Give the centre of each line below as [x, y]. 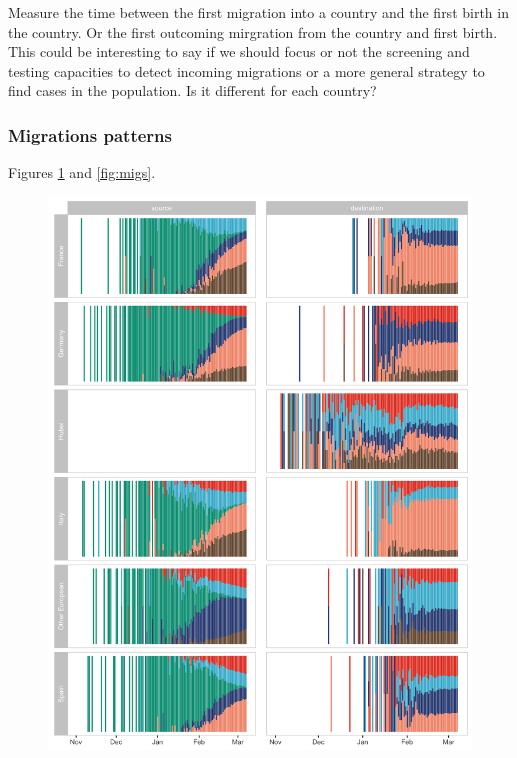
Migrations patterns [90, 134]
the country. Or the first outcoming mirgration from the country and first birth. [253, 31]
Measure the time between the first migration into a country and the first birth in [258, 12]
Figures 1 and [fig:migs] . [82, 172]
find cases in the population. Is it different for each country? [192, 90]
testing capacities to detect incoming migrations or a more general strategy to [246, 70]
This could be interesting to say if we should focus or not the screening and [239, 51]
